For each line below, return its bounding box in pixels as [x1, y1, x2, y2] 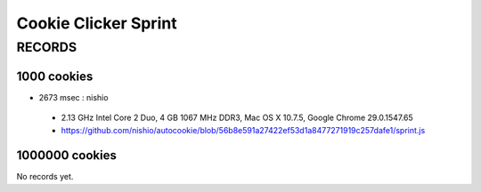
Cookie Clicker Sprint [16, 13, 177, 33]
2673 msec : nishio [38, 92, 109, 102]
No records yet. [16, 172, 74, 182]
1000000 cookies [16, 148, 118, 164]
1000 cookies [16, 68, 94, 84]
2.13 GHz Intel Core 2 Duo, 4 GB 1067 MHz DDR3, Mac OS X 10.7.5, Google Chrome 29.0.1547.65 [61, 112, 413, 124]
